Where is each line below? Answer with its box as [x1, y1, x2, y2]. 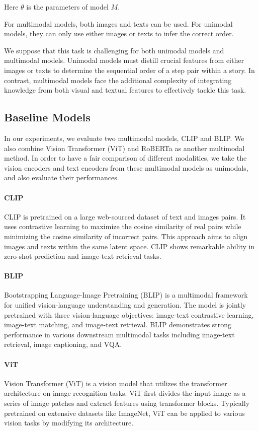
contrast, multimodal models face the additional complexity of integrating [4, 75, 232, 85]
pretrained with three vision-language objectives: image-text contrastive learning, [4, 309, 254, 320]
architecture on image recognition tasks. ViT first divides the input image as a [4, 388, 246, 398]
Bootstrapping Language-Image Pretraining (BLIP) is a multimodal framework [4, 290, 248, 300]
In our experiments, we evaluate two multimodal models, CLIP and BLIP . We [4, 132, 244, 143]
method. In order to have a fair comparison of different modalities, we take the [4, 153, 247, 163]
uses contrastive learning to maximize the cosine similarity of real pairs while [4, 221, 241, 232]
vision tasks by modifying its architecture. [4, 417, 134, 428]
